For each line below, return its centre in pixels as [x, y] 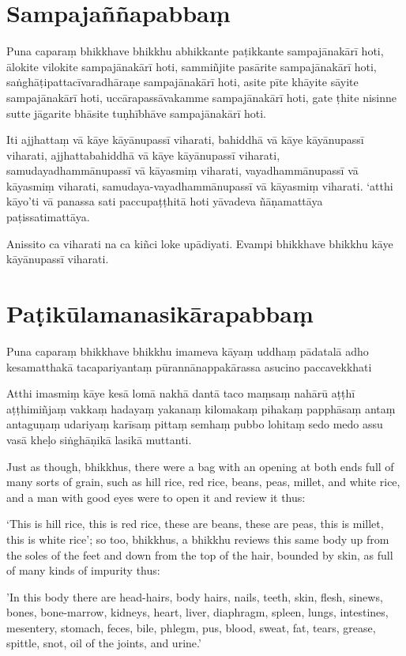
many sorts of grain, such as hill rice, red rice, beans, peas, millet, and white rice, [203, 482]
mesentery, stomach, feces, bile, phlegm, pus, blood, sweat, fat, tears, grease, [191, 627]
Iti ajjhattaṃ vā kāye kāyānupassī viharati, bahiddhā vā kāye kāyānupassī [185, 139]
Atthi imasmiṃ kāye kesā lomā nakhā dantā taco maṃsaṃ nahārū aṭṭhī [181, 393]
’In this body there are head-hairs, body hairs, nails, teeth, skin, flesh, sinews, [195, 596]
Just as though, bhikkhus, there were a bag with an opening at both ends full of [200, 466]
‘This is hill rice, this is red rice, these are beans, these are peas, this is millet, [195, 524]
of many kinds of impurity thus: [83, 570]
